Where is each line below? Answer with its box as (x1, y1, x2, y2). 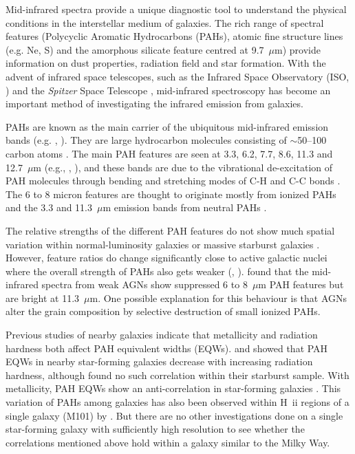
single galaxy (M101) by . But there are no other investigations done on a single (6, 408, 343, 422)
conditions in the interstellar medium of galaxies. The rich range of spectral (6, 15, 324, 30)
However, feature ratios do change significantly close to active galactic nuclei (6, 250, 327, 265)
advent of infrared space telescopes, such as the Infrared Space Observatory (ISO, (6, 69, 349, 83)
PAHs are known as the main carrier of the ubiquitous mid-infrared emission (6, 119, 329, 133)
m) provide (275, 42, 321, 56)
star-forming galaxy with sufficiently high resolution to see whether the (6, 422, 305, 436)
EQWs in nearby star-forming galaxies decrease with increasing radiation (6, 354, 313, 369)
